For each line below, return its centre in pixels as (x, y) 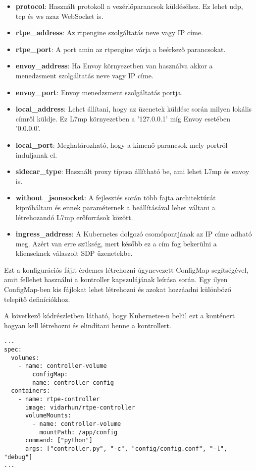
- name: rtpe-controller (59, 399)
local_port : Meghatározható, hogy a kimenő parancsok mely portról (122, 145)
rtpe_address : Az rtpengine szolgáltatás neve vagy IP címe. (109, 32)
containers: (31, 391)
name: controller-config (73, 383)
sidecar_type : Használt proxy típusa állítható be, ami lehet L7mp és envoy (132, 171)
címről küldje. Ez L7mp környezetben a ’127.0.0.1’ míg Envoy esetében (123, 118)
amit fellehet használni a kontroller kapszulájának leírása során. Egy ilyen (116, 279)
